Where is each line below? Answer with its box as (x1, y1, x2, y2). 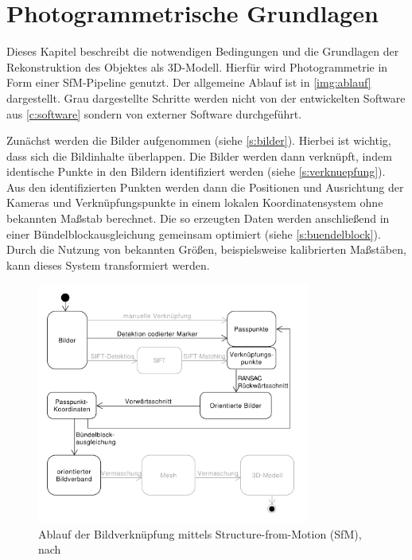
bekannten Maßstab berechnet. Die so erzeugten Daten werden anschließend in (6, 210, 390, 227)
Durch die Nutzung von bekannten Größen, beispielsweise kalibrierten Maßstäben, (6, 241, 406, 258)
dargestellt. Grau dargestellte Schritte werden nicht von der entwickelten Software (6, 89, 406, 106)
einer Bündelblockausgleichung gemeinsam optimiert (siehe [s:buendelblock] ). (6, 225, 381, 242)
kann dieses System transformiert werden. (6, 256, 210, 273)
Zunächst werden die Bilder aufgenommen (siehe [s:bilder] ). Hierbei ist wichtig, (6, 132, 391, 149)
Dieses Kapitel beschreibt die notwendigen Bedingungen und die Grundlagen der (6, 43, 399, 60)
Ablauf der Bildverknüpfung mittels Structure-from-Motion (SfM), (38, 525, 362, 542)
